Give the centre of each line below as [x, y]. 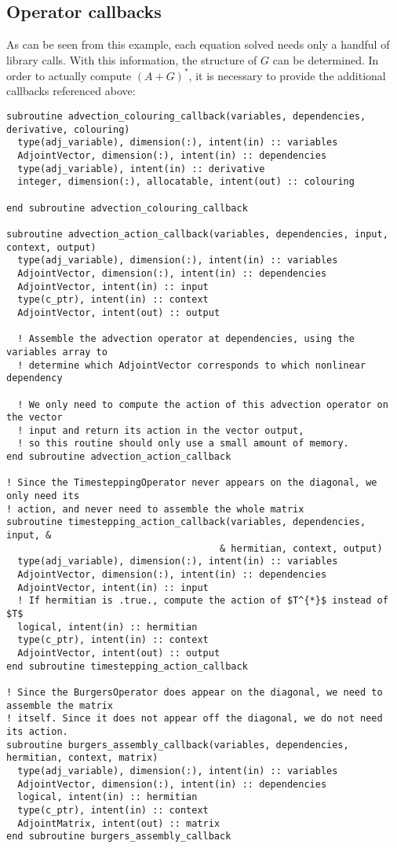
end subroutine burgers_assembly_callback [119, 837]
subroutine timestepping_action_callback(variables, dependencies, [186, 522]
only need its [43, 496]
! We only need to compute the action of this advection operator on [203, 404]
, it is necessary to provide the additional [287, 75]
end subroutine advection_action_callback [119, 457]
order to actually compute [69, 75]
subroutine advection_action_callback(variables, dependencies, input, [197, 234]
